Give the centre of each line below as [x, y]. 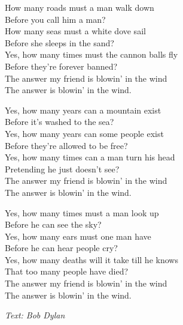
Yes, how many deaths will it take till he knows [91, 259]
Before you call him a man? [55, 19]
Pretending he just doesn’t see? [62, 169]
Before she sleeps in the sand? [60, 42]
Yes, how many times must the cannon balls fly [91, 54]
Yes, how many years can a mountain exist [83, 110]
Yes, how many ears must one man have [78, 236]
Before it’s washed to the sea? [60, 122]
